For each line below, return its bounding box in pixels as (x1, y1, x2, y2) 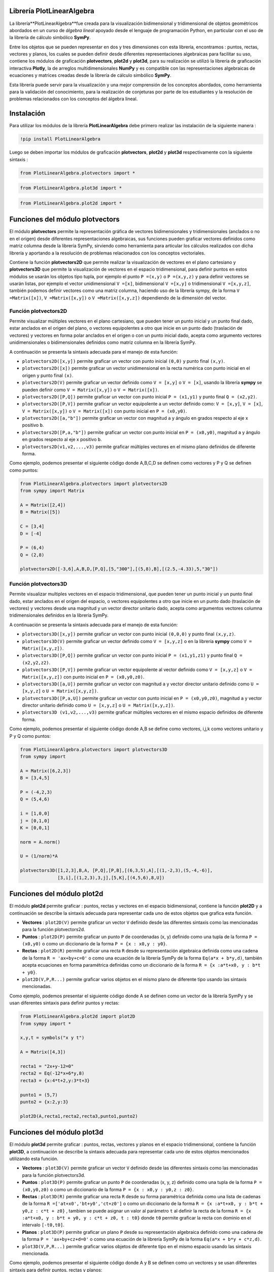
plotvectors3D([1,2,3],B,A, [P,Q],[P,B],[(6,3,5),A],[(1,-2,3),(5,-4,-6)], (20, 868, 213, 874)
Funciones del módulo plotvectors (9, 215, 120, 224)
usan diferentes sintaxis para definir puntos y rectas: (9, 1000, 120, 1006)
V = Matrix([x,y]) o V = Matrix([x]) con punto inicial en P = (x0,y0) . (22, 408, 187, 414)
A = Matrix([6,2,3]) (20, 768, 71, 773)
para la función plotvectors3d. (22, 1172, 86, 1178)
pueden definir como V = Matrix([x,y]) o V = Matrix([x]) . (22, 387, 159, 393)
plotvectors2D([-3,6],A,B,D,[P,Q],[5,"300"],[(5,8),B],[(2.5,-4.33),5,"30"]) (20, 566, 218, 572)
